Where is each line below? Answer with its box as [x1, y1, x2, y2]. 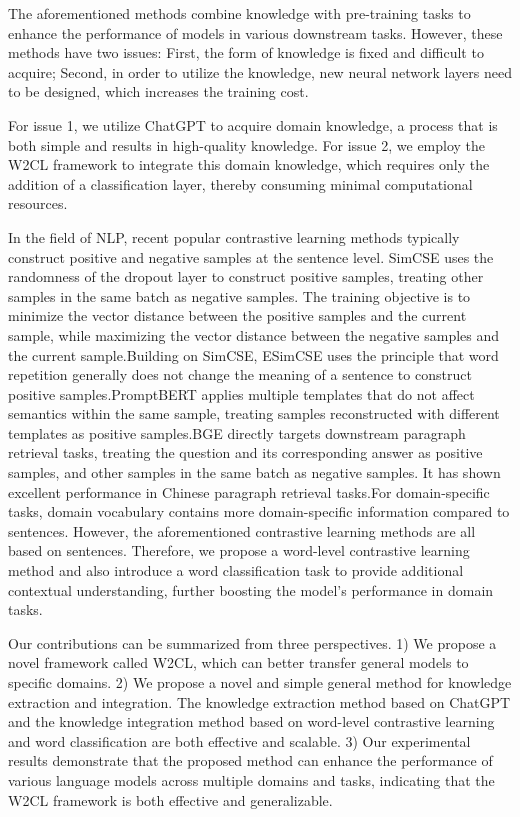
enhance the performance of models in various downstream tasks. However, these [8, 22, 503, 43]
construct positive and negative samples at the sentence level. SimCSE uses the [8, 246, 494, 267]
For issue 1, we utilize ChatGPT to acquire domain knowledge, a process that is [8, 114, 498, 135]
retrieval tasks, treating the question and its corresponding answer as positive [8, 442, 483, 463]
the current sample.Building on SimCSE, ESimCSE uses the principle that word [8, 344, 499, 365]
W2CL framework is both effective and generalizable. [8, 789, 333, 810]
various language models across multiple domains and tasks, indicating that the [8, 769, 495, 790]
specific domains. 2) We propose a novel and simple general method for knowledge [8, 672, 512, 692]
